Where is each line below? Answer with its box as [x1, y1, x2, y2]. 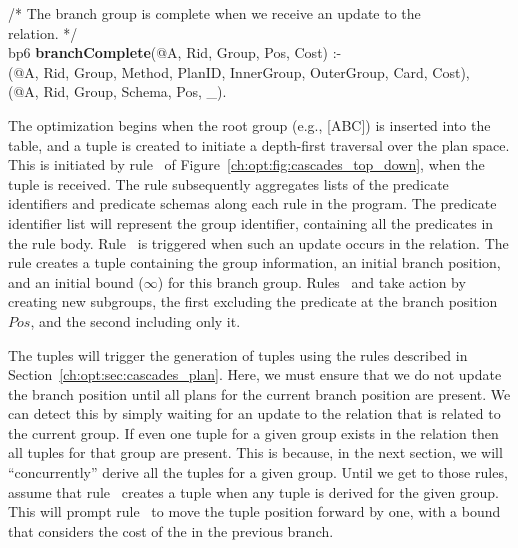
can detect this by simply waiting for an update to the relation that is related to [8, 403, 501, 424]
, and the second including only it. [30, 310, 241, 331]
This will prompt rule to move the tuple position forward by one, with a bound [8, 501, 501, 522]
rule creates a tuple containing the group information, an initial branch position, [8, 252, 501, 273]
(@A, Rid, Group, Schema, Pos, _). [8, 81, 227, 102]
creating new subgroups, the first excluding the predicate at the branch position [8, 291, 498, 312]
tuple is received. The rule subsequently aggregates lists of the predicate [8, 173, 449, 194]
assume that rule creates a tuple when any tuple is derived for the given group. [8, 481, 499, 502]
